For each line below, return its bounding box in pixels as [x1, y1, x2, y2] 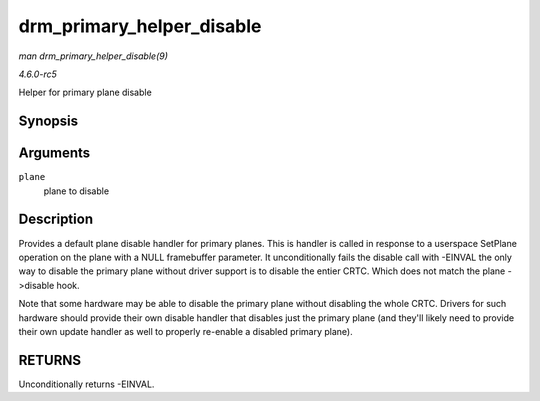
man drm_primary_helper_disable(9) [18, 50, 169, 62]
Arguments [18, 145, 91, 162]
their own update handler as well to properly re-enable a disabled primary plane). [18, 325, 354, 337]
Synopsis [18, 113, 79, 130]
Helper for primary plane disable [18, 86, 152, 99]
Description [18, 211, 94, 228]
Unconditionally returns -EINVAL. [18, 378, 155, 390]
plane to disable [43, 185, 110, 197]
